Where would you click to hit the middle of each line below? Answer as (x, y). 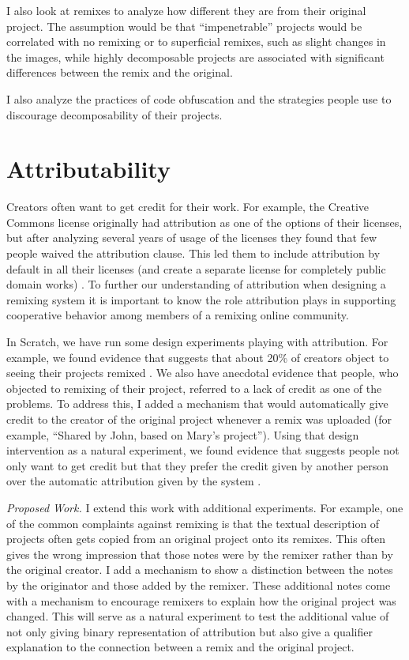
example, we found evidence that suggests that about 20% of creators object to (198, 357)
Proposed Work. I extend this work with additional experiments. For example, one (205, 507)
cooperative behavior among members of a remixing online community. (178, 315)
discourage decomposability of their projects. (114, 114)
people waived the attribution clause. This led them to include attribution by (193, 253)
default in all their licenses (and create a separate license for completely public (196, 268)
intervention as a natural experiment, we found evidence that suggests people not (203, 450)
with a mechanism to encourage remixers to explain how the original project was (201, 600)
